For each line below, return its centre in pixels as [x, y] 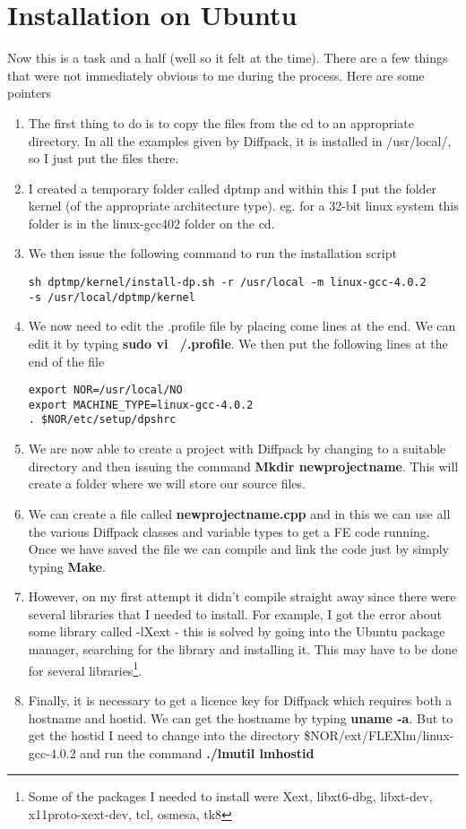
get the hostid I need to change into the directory [164, 735]
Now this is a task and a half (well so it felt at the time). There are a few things [228, 58]
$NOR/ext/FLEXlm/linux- [379, 735]
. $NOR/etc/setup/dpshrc [102, 420]
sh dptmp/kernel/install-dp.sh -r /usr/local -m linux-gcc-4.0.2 [227, 283]
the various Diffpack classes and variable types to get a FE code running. [229, 531]
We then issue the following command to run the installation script [212, 253]
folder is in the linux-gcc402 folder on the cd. [151, 223]
